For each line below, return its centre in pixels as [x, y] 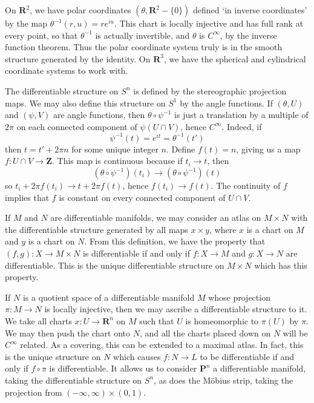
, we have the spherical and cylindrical [235, 58]
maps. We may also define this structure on [85, 103]
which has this [281, 265]
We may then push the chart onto [68, 333]
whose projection [239, 297]
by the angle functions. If [226, 103]
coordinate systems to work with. [67, 70]
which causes [137, 356]
